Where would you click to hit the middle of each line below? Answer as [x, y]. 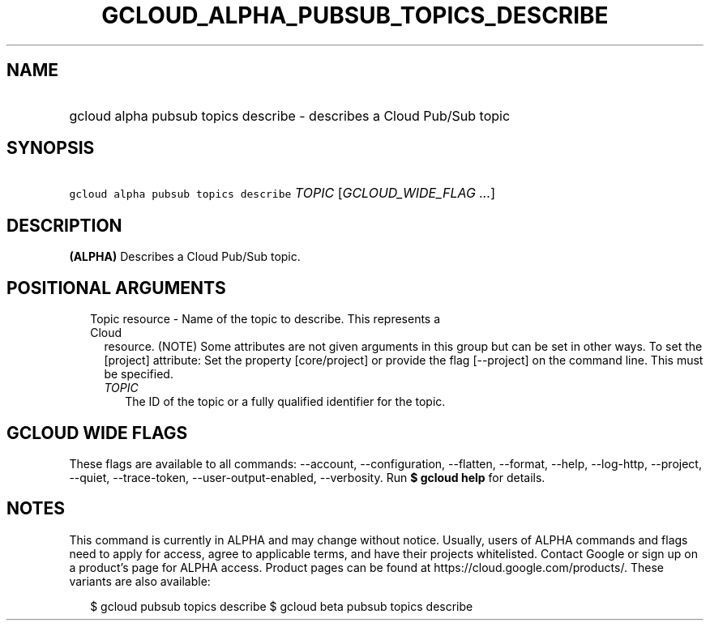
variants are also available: [140, 581]
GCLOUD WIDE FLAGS [97, 433]
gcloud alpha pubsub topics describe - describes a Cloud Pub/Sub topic [290, 115]
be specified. [139, 374]
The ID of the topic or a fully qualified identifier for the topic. [285, 402]
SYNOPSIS [51, 148]
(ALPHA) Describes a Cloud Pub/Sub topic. [185, 257]
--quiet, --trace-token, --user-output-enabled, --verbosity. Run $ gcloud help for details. [307, 477]
